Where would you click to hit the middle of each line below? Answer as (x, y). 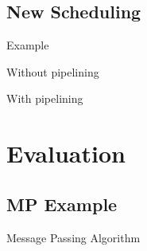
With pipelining (45, 98)
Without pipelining (53, 71)
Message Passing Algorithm (73, 237)
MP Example (62, 204)
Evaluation (66, 153)
